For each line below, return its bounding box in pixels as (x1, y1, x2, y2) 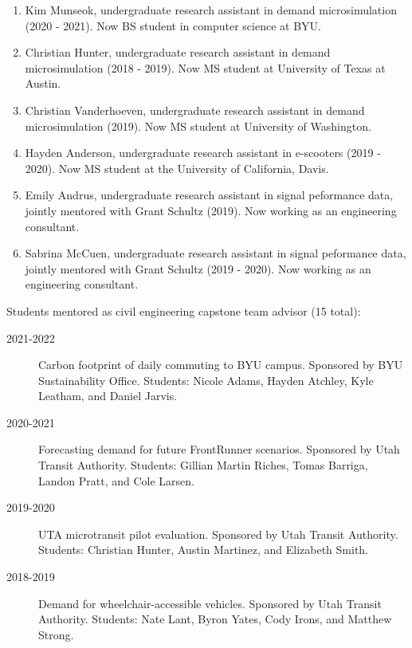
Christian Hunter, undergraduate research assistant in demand (25, 44, 331, 61)
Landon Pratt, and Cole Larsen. (38, 472, 194, 489)
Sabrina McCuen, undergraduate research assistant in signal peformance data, (25, 245, 406, 261)
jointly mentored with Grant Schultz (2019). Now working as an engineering (25, 202, 397, 218)
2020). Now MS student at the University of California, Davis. (25, 159, 329, 176)
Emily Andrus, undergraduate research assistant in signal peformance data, (25, 187, 394, 203)
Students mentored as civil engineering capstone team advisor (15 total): (6, 302, 361, 319)
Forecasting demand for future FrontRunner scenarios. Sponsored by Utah (38, 441, 400, 458)
